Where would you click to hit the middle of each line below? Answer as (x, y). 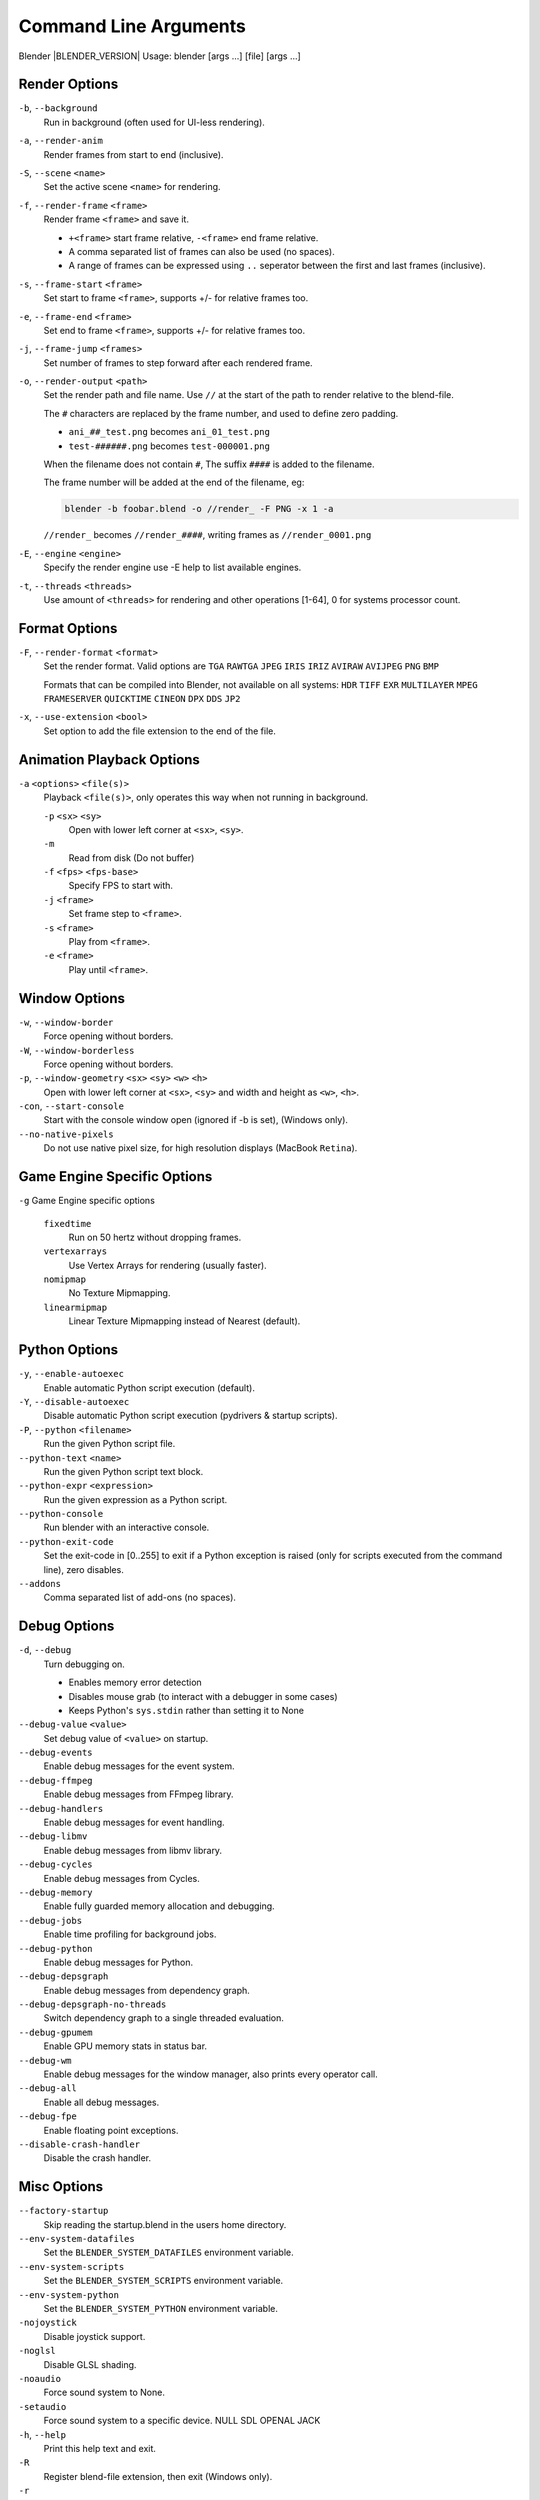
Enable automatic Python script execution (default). (149, 1387)
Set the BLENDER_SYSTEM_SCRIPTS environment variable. (163, 2281)
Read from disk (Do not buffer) (131, 857)
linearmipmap (75, 1307)
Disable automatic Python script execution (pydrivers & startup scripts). (190, 1416)
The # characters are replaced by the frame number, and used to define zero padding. (221, 413)
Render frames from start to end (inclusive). (133, 154)
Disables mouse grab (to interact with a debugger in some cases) (203, 1696)
